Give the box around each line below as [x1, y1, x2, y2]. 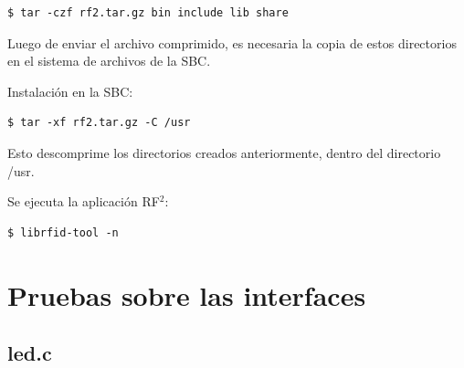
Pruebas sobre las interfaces [7, 276, 366, 313]
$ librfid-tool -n [7, 226, 119, 239]
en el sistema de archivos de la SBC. [7, 51, 211, 70]
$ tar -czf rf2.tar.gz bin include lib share [7, 6, 289, 19]
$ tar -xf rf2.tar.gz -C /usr [7, 116, 191, 130]
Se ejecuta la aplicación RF [7, 192, 160, 211]
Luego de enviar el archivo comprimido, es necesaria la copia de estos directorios [7, 33, 457, 52]
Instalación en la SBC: [7, 81, 133, 100]
